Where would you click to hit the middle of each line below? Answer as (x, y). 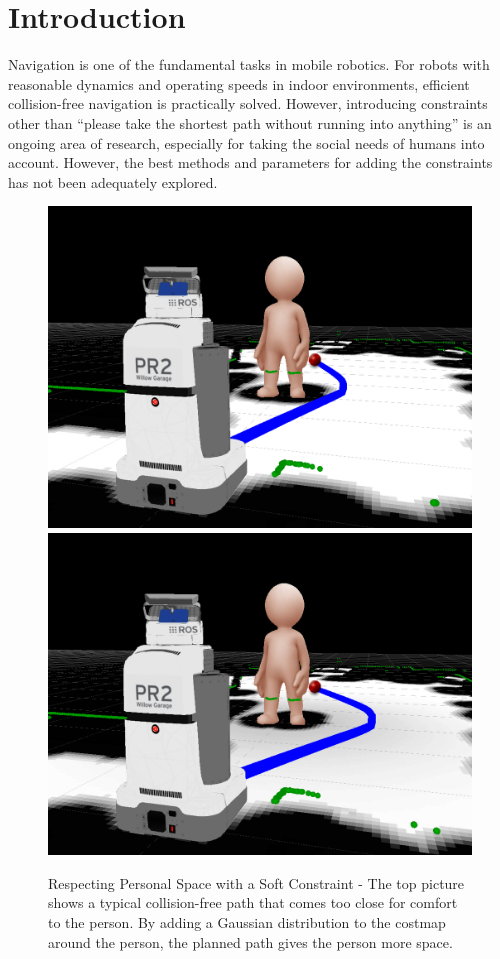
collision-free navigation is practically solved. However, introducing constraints (248, 103)
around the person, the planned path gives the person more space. (250, 941)
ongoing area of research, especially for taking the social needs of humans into (246, 142)
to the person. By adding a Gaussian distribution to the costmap (247, 921)
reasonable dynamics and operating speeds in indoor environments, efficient (239, 83)
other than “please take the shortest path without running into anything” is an (250, 122)
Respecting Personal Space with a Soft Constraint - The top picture (256, 882)
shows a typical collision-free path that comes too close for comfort (253, 902)
